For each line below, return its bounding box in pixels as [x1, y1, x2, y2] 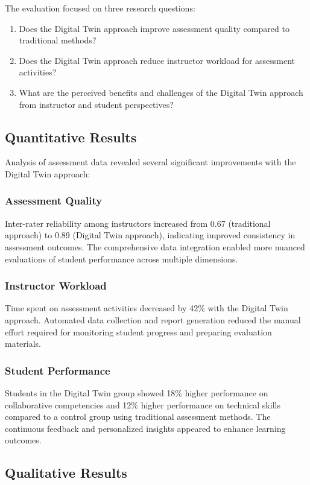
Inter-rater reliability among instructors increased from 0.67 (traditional [5, 217, 271, 229]
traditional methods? [19, 34, 96, 46]
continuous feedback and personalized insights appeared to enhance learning [5, 422, 286, 434]
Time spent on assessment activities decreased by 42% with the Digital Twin [5, 302, 288, 314]
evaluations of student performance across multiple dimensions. [5, 252, 238, 265]
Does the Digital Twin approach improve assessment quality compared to [19, 22, 289, 34]
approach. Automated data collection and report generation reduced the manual [5, 313, 301, 326]
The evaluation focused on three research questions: [5, 2, 195, 14]
